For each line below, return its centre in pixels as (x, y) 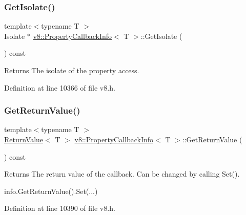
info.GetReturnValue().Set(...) (51, 191)
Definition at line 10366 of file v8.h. (60, 87)
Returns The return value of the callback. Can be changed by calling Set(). (122, 174)
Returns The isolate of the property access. (72, 70)
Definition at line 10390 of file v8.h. (60, 208)
